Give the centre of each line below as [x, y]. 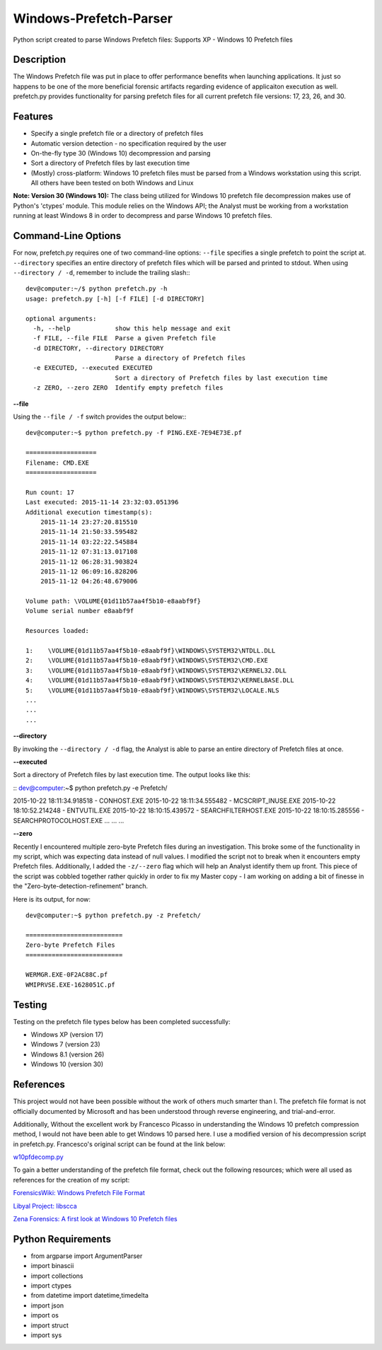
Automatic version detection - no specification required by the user [129, 143]
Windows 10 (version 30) [67, 1064]
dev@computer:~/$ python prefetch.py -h [97, 289]
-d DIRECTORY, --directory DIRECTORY [98, 348]
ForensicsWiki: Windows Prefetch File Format [79, 1193]
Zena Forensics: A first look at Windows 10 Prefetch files [95, 1219]
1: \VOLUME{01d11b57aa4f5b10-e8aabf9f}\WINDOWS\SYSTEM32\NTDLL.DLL [151, 651]
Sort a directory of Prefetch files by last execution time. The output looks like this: [132, 775]
